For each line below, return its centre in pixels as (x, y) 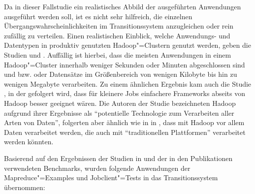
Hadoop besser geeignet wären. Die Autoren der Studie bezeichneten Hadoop (120, 103)
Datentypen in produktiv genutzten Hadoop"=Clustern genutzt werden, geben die (127, 45)
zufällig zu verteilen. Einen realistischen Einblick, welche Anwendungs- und (117, 35)
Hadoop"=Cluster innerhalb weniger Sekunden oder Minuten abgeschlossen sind (125, 64)
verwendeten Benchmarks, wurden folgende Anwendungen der (97, 168)
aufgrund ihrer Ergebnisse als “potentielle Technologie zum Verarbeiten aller (119, 113)
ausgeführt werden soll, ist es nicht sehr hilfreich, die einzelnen (98, 16)
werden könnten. (29, 142)
